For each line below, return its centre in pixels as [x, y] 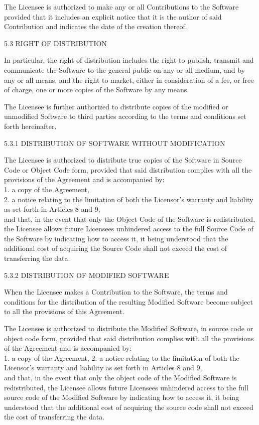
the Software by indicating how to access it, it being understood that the [116, 238]
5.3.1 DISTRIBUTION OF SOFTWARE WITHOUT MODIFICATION [115, 143]
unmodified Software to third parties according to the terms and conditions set [125, 116]
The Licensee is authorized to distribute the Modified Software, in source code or [129, 328]
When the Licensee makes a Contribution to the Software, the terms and [116, 292]
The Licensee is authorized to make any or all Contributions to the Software [121, 7]
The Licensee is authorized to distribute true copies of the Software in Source [123, 160]
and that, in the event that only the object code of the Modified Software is [120, 377]
